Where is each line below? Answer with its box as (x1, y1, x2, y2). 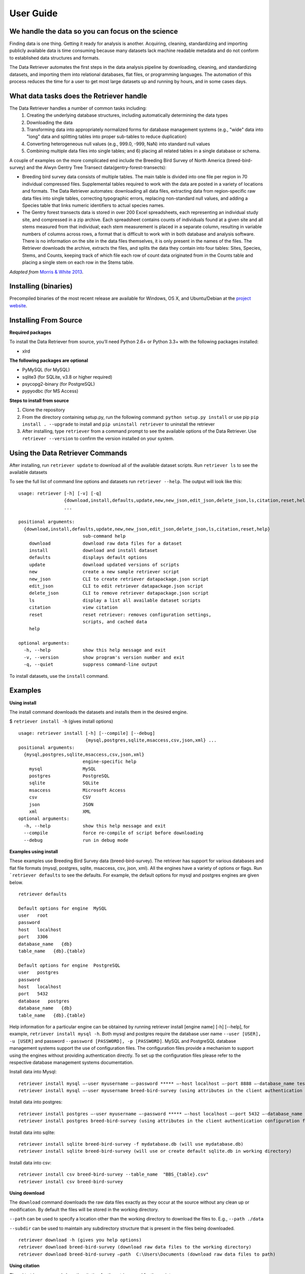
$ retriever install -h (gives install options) (9, 719, 113, 725)
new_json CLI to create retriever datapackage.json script (28, 576, 209, 582)
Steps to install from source (9, 397, 69, 404)
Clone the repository (22, 407, 66, 413)
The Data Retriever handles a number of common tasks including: (9, 105, 147, 111)
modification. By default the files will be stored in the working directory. (9, 1206, 159, 1212)
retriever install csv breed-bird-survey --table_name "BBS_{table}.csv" (18, 1172, 209, 1177)
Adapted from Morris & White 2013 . (9, 269, 84, 275)
